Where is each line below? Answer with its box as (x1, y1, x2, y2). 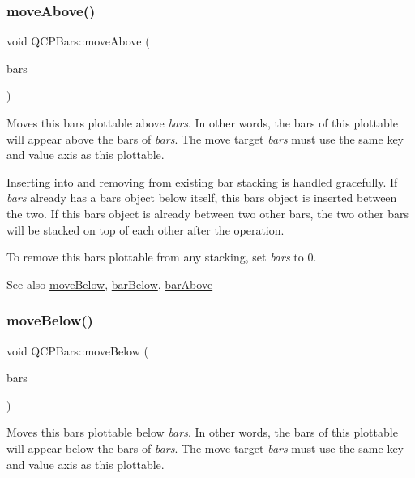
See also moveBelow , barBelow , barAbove (6, 275, 213, 292)
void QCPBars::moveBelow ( (6, 342, 148, 359)
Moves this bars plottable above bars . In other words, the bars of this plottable (6, 114, 398, 131)
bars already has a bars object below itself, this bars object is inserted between (6, 189, 397, 206)
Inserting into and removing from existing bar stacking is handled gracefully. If (6, 173, 398, 190)
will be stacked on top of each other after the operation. (6, 221, 285, 238)
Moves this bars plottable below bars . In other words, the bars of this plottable (6, 424, 398, 441)
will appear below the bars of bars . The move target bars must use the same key (6, 439, 404, 456)
